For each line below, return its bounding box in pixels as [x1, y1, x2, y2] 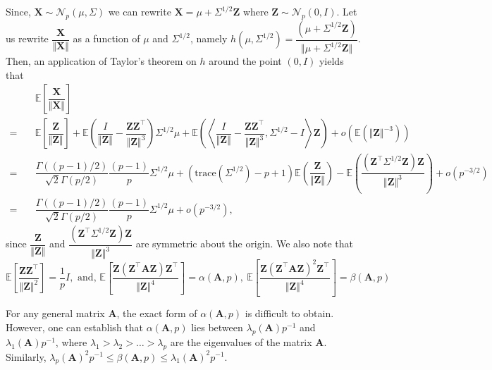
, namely [190, 31, 228, 46]
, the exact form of [116, 306, 197, 321]
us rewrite [6, 31, 49, 46]
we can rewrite [108, 4, 171, 18]
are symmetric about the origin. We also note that [135, 236, 353, 251]
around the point [209, 54, 282, 68]
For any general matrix [6, 306, 105, 321]
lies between [191, 319, 243, 334]
